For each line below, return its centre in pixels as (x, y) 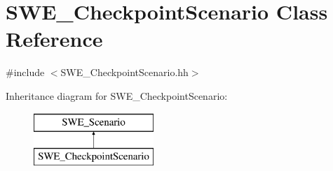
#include (25, 72)
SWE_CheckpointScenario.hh (124, 72)
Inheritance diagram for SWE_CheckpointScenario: (117, 95)
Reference (54, 39)
